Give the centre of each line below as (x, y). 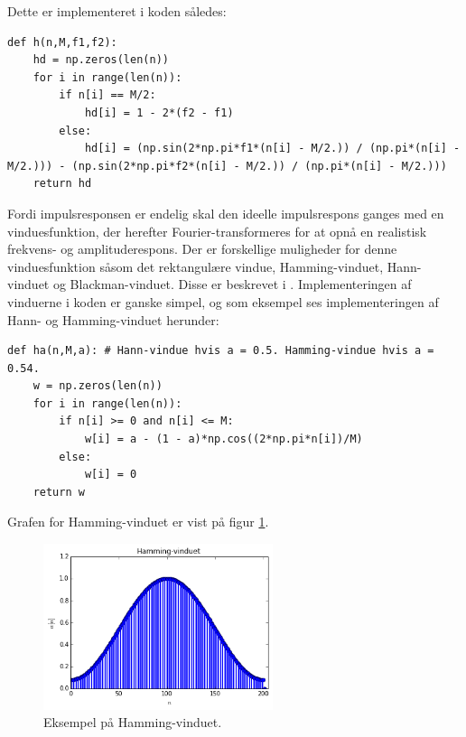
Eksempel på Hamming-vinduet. (133, 722)
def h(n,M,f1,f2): (62, 42)
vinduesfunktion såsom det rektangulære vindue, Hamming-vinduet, (196, 266)
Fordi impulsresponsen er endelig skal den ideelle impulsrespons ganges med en (226, 213)
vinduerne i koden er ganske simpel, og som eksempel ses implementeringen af (223, 301)
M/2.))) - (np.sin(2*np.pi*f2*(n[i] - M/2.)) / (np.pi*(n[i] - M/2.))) (227, 166)
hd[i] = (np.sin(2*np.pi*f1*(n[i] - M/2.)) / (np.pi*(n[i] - (272, 149)
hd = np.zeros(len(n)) (101, 60)
